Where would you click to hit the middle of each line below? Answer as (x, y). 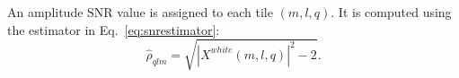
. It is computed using (391, 12)
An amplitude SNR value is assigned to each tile (140, 12)
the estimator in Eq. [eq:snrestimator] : (114, 29)
